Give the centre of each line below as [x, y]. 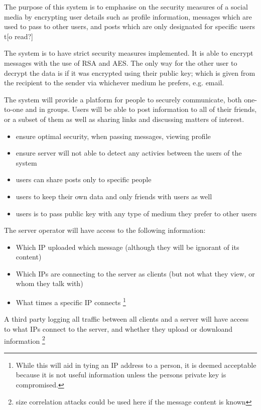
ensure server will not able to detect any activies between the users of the [129, 153]
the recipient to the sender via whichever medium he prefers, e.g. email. [114, 83]
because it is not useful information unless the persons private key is [121, 375]
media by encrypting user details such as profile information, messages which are [128, 16]
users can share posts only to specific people [84, 179]
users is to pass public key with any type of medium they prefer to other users [136, 213]
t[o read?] [19, 36]
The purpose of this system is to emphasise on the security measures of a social [126, 7]
